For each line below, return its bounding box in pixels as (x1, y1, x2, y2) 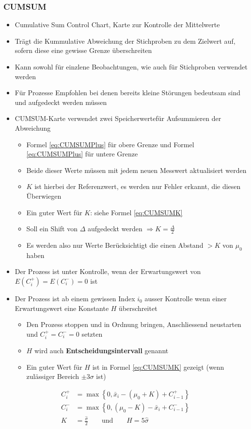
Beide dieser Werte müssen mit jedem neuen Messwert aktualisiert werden (26, 165, 247, 175)
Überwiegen (26, 190, 62, 201)
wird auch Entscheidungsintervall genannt (34, 345, 169, 356)
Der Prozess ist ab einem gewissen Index (15, 293, 135, 303)
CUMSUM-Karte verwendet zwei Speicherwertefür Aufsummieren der (15, 113, 221, 123)
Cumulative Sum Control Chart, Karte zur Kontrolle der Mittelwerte (15, 19, 220, 30)
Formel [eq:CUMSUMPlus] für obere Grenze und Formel (26, 139, 194, 149)
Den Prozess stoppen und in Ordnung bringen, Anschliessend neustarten (26, 319, 241, 329)
